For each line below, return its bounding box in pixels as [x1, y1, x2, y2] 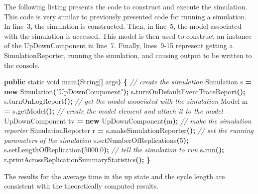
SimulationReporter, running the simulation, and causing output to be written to [4, 50, 252, 60]
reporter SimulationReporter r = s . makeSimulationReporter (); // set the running [4, 125, 254, 135]
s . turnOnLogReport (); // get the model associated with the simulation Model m [4, 96, 248, 106]
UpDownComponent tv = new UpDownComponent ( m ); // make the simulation [4, 115, 252, 126]
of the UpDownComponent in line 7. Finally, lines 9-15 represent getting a [4, 40, 233, 51]
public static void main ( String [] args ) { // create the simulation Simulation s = [4, 76, 252, 87]
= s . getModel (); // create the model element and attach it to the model [4, 105, 223, 116]
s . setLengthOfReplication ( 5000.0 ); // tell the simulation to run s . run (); [4, 144, 224, 155]
